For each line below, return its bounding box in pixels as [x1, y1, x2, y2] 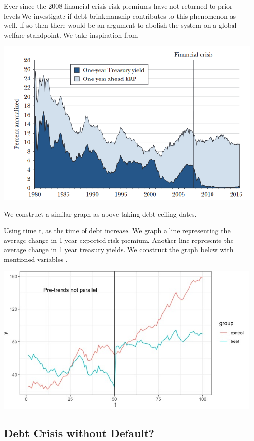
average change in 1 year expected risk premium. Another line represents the [4, 235, 233, 245]
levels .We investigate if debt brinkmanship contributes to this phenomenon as [4, 10, 236, 20]
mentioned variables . [4, 254, 68, 264]
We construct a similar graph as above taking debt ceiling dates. [4, 209, 197, 219]
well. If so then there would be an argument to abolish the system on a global [4, 20, 237, 30]
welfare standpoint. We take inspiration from [4, 29, 138, 40]
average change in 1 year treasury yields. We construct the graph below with [4, 244, 233, 255]
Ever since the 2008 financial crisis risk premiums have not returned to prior [4, 1, 233, 11]
